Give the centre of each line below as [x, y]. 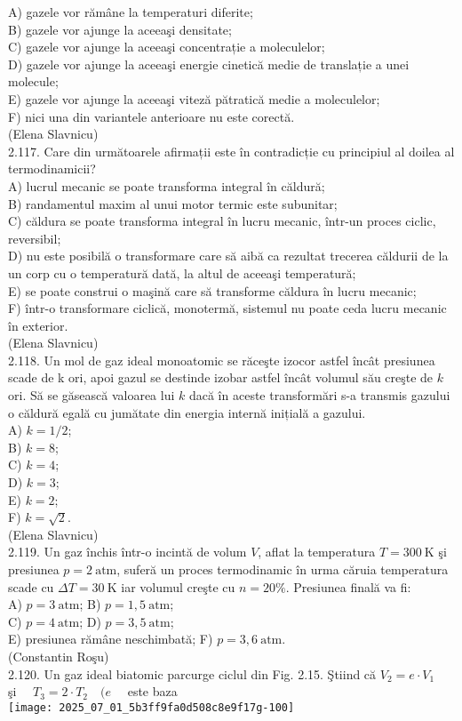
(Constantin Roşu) [59, 656]
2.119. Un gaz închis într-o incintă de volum [127, 552]
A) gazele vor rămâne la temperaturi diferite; [131, 12]
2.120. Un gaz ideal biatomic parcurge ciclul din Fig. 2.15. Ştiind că [192, 673]
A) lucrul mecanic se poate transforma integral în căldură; [167, 185]
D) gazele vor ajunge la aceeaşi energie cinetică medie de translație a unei [209, 64]
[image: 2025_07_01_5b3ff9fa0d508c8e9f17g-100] [151, 707]
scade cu [31, 586]
